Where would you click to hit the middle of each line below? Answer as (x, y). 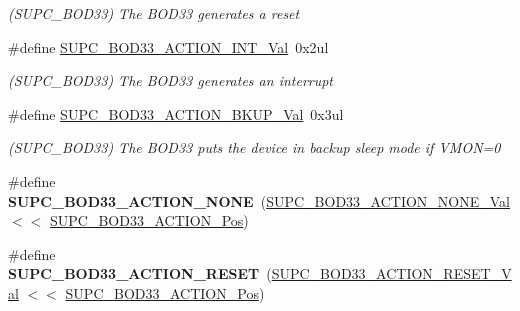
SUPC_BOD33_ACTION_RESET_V (391, 273)
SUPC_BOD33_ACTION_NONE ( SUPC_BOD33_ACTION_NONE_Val (259, 200)
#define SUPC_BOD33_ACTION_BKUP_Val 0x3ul (176, 113)
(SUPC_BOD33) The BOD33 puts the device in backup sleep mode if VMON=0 (254, 147)
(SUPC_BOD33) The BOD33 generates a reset (154, 13)
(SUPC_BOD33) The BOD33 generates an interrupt (171, 80)
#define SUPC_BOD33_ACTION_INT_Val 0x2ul (168, 46)
